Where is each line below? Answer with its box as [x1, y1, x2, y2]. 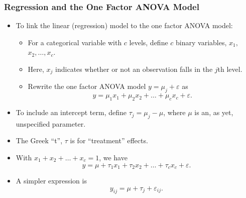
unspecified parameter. [16, 118, 86, 129]
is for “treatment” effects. [70, 135, 148, 146]
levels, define [129, 37, 168, 47]
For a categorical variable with [28, 37, 122, 47]
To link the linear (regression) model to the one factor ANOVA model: [16, 20, 233, 31]
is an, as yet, [194, 107, 233, 118]
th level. [217, 64, 242, 74]
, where [163, 107, 186, 118]
